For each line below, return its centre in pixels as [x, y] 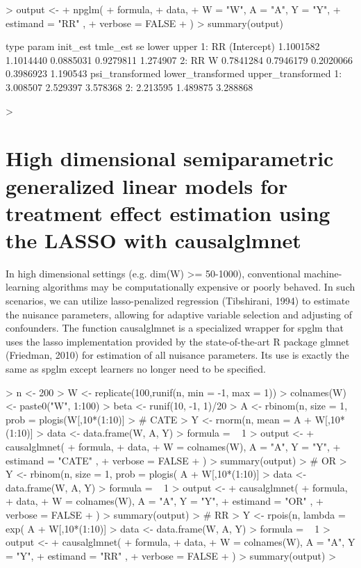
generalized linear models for [147, 185]
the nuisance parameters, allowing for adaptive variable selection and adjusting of [179, 314]
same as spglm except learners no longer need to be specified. [136, 368]
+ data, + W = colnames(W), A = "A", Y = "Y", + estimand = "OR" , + [165, 501]
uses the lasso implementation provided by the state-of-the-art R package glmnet [178, 341]
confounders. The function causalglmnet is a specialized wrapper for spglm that [175, 328]
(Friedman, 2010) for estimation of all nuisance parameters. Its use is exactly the [177, 355]
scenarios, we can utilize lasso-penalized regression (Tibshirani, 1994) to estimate [178, 301]
